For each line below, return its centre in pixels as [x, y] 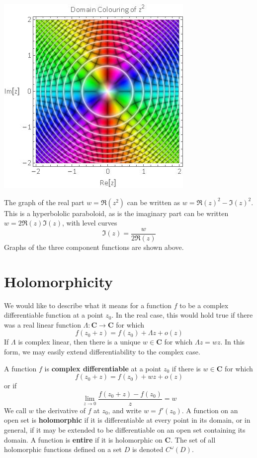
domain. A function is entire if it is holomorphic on [83, 439]
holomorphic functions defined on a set [63, 449]
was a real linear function [43, 324]
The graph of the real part [44, 202]
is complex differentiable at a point [103, 368]
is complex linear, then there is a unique [79, 342]
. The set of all [193, 439]
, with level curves [90, 223]
